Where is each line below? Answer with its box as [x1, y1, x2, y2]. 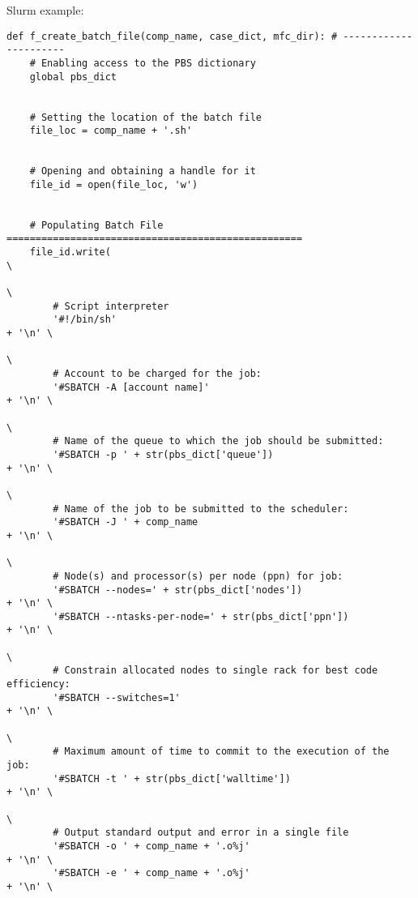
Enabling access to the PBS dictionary [41, 57, 256, 69]
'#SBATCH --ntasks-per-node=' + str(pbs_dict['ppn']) [53, 610, 349, 622]
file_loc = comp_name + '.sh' [29, 125, 193, 137]
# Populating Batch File [29, 219, 164, 231]
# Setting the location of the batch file [29, 111, 262, 123]
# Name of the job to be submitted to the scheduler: [53, 502, 349, 515]
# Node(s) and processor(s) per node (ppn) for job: [53, 570, 343, 582]
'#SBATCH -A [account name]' [53, 381, 210, 393]
